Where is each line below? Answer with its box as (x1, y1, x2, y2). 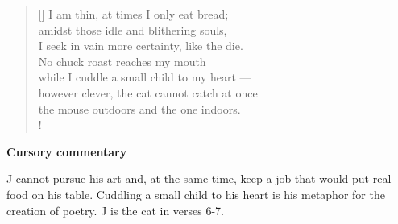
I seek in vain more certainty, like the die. (38, 37, 243, 54)
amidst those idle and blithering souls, (38, 21, 227, 38)
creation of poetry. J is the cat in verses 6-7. (6, 201, 225, 218)
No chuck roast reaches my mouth (38, 52, 206, 69)
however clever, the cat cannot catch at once (38, 84, 258, 101)
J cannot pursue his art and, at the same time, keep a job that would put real (6, 170, 392, 187)
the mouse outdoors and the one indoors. (38, 100, 241, 117)
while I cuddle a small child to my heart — (38, 68, 251, 85)
